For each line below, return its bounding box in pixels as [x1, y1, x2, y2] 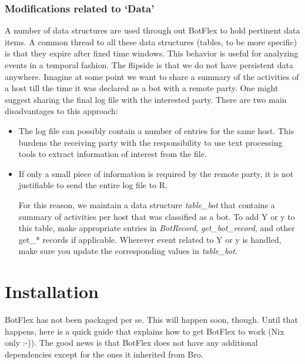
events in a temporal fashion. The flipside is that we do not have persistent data [5, 59, 293, 71]
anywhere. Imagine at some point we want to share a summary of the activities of [5, 70, 299, 82]
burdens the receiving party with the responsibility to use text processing [18, 136, 283, 148]
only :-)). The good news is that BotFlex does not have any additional [5, 336, 258, 349]
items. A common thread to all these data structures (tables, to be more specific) [5, 35, 297, 48]
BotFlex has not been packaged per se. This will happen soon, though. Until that [5, 313, 298, 326]
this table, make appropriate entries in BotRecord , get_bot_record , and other [18, 222, 295, 234]
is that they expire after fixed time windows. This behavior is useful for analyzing [5, 47, 299, 59]
